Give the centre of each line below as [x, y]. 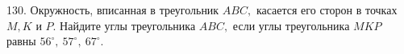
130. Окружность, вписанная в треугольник [113, 10]
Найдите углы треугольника [128, 25]
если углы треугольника [291, 25]
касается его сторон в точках [327, 10]
